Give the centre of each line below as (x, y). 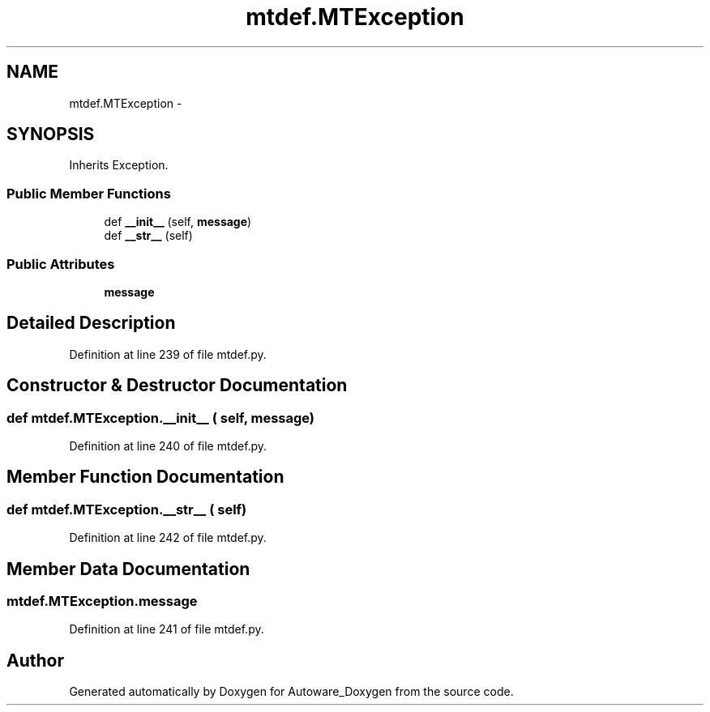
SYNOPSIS (51, 134)
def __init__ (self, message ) (178, 222)
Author (35, 660)
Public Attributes (61, 264)
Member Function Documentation (145, 477)
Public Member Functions (89, 193)
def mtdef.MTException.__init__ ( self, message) (161, 418)
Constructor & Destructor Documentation (177, 386)
